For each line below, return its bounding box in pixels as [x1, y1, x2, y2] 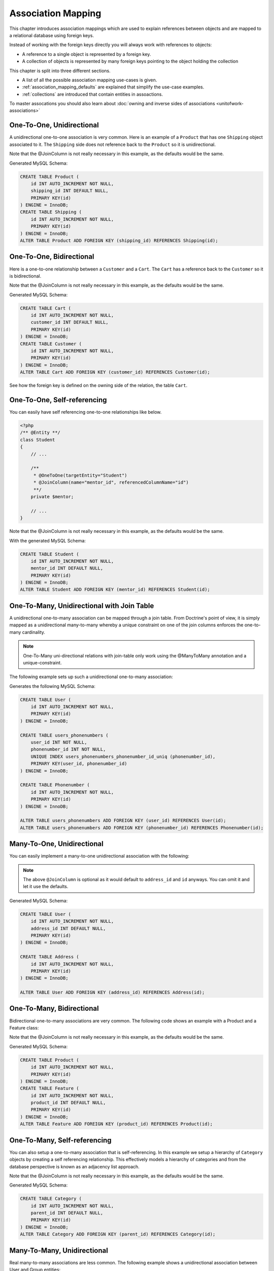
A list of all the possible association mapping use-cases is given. [22, 77, 157, 83]
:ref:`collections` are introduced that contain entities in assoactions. [22, 91, 163, 97]
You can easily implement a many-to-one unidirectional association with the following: [9, 853, 190, 859]
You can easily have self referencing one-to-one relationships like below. [9, 409, 162, 415]
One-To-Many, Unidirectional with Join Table [9, 601, 154, 610]
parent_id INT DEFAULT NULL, [30, 1210, 104, 1216]
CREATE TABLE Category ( [20, 1196, 82, 1202]
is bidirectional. [9, 273, 42, 279]
